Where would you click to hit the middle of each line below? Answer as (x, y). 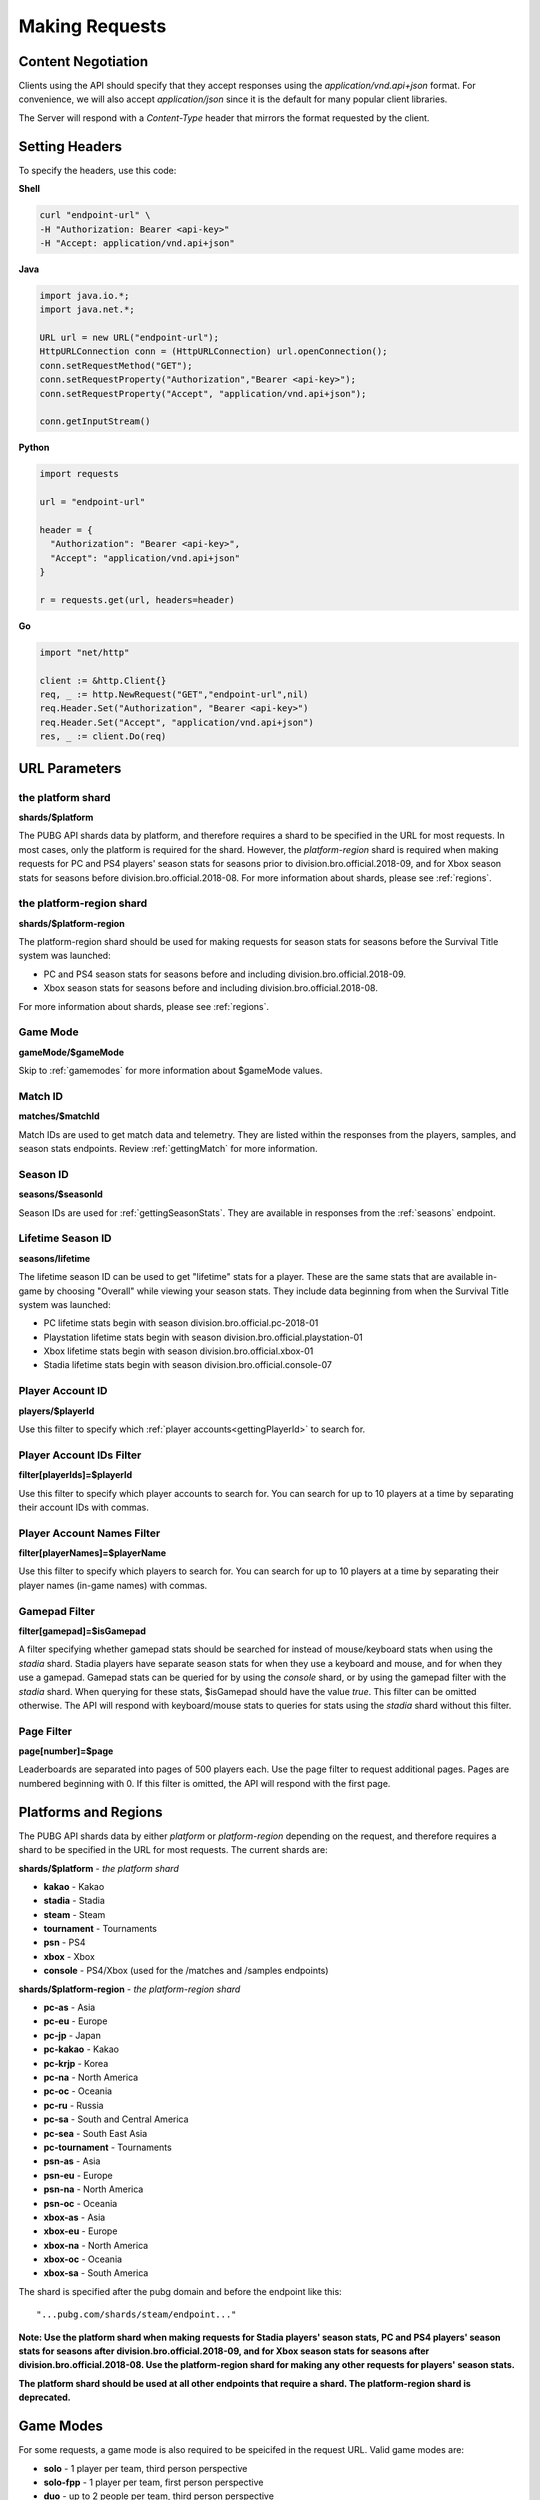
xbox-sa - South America (96, 2273)
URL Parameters (70, 768)
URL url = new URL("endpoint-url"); (129, 338)
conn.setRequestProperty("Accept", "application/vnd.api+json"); (203, 393)
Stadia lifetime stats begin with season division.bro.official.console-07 (188, 1365)
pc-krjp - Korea (76, 2063)
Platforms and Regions (91, 1811)
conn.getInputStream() (95, 421)
